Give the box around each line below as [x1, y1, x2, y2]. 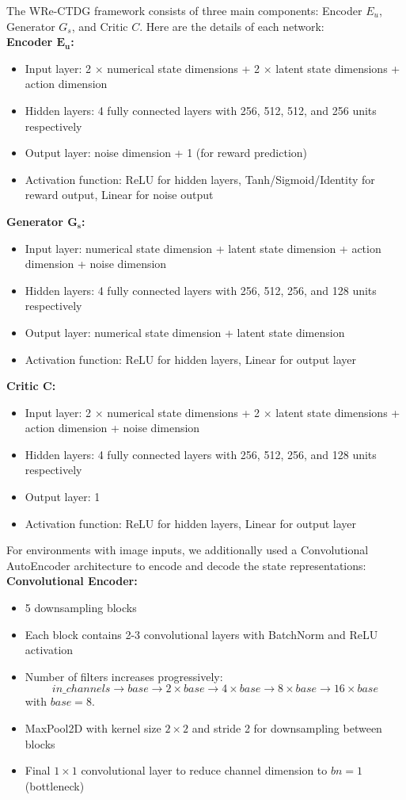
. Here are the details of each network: [139, 17, 324, 34]
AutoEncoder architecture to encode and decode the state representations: [6, 557, 366, 573]
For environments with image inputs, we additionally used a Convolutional [6, 542, 369, 558]
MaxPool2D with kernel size [25, 720, 161, 736]
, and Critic [71, 17, 128, 34]
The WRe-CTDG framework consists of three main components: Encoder [6, 2, 362, 18]
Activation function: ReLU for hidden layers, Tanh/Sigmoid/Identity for [25, 170, 375, 187]
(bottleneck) [25, 777, 85, 794]
